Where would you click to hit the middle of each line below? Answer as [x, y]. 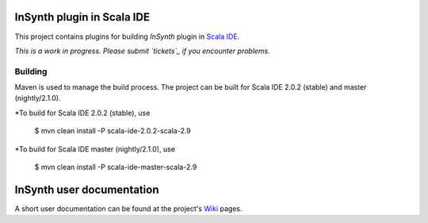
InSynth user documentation [87, 189]
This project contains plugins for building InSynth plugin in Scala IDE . [127, 37]
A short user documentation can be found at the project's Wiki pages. [128, 208]
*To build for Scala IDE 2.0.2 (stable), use [82, 113]
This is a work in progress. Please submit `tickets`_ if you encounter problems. [143, 51]
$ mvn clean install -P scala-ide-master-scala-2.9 [116, 167]
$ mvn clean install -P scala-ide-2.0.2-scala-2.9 [113, 131]
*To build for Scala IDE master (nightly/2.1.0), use [95, 149]
